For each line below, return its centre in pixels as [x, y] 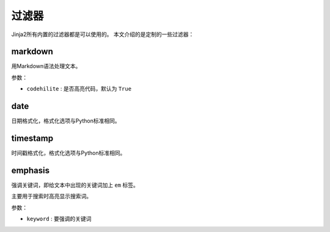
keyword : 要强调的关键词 [59, 219]
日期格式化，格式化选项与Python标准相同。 [66, 121]
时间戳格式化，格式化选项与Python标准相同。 [68, 153]
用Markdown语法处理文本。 [46, 66]
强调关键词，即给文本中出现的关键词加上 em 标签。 [75, 185]
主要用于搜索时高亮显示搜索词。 [51, 196]
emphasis [31, 170]
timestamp [32, 138]
